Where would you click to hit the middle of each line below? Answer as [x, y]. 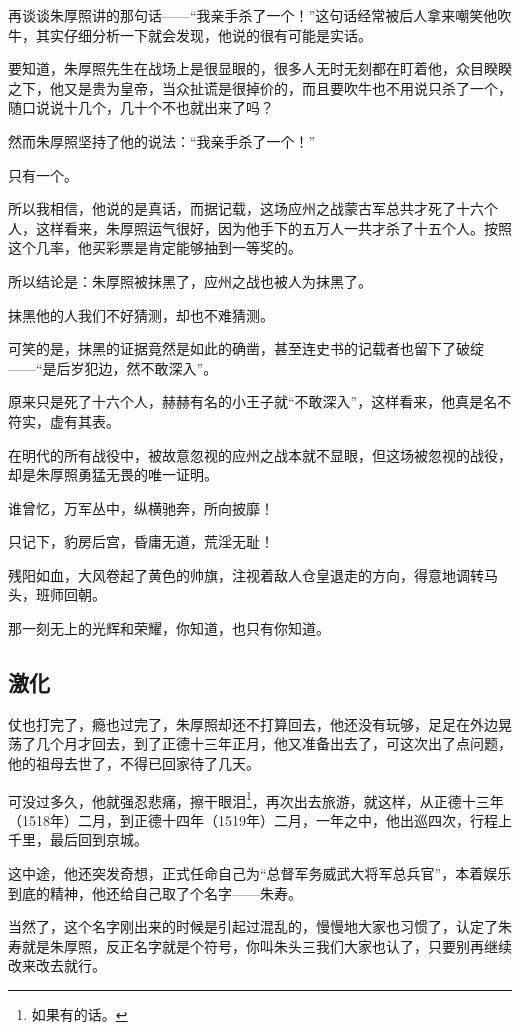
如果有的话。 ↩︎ [79, 1014]
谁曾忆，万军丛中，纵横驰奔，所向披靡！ [141, 507]
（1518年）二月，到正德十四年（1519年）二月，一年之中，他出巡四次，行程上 [260, 819]
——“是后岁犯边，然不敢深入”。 [113, 367]
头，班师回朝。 [57, 594]
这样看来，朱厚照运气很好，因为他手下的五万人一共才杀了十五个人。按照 [273, 227]
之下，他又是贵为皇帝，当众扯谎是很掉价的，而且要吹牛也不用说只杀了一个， [260, 87]
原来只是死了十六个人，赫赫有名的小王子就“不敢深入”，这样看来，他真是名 [253, 401]
